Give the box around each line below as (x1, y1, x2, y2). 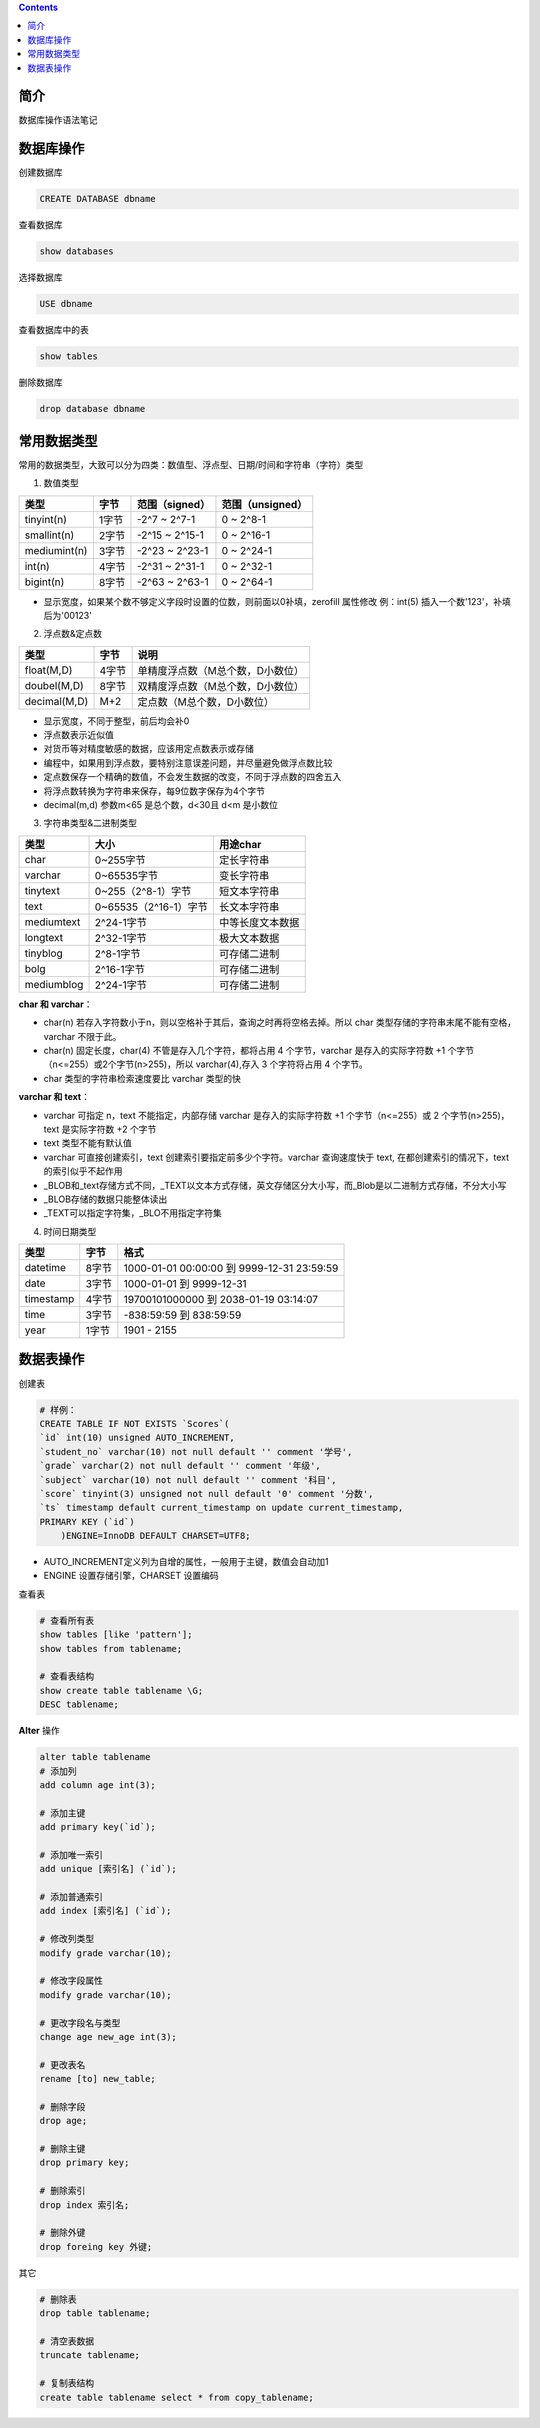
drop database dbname (39, 403, 146, 415)
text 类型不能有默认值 (43, 1137, 132, 1149)
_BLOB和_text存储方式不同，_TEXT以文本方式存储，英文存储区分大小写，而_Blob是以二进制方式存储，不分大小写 (43, 1179, 507, 1191)
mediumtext (24, 915, 81, 929)
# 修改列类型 (39, 1933, 95, 1945)
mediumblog (24, 977, 84, 991)
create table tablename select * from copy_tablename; (39, 2391, 314, 2403)
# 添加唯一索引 (39, 1849, 104, 1860)
